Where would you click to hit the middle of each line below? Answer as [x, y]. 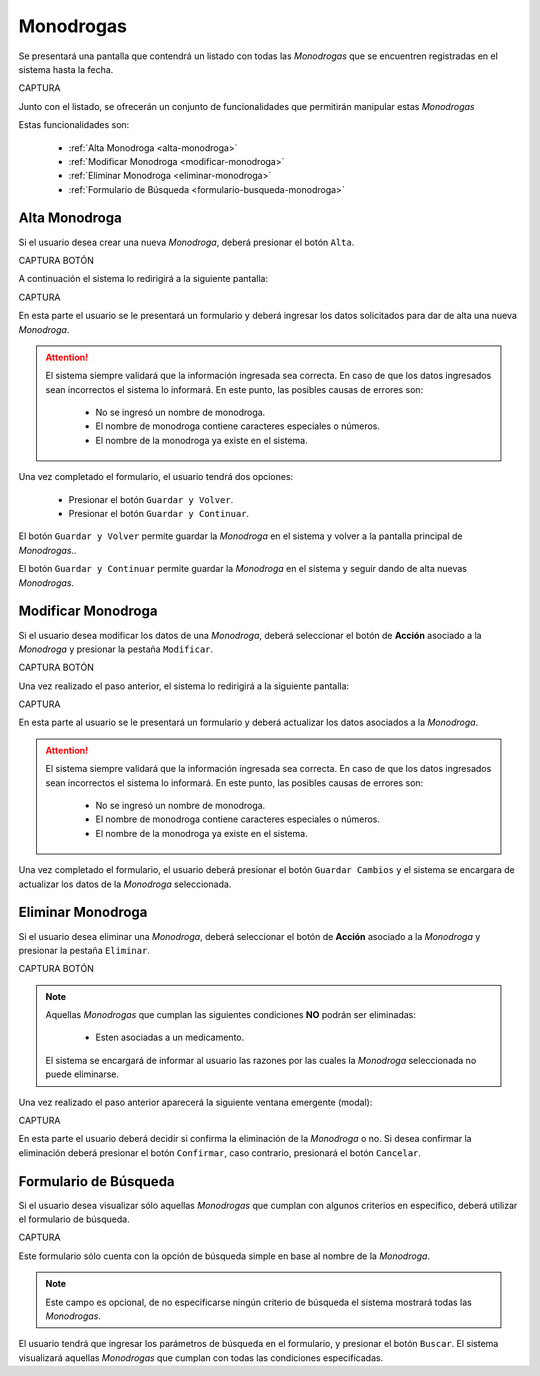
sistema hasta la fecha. [66, 69]
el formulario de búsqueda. [74, 1219]
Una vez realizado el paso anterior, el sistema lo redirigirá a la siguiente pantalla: [184, 686]
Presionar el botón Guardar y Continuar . [159, 514]
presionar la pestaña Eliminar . [84, 950]
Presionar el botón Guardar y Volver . [151, 499]
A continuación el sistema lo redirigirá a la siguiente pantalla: [143, 279]
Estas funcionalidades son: [74, 125]
